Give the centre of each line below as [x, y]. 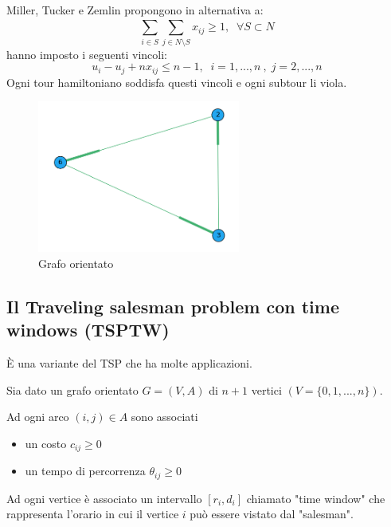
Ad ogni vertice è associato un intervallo [104, 498]
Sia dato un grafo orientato [72, 389]
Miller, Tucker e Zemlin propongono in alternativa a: [135, 10]
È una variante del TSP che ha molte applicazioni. [129, 363]
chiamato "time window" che [316, 498]
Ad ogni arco [38, 417]
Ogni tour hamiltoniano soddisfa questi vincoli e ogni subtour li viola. [177, 82]
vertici [266, 389]
